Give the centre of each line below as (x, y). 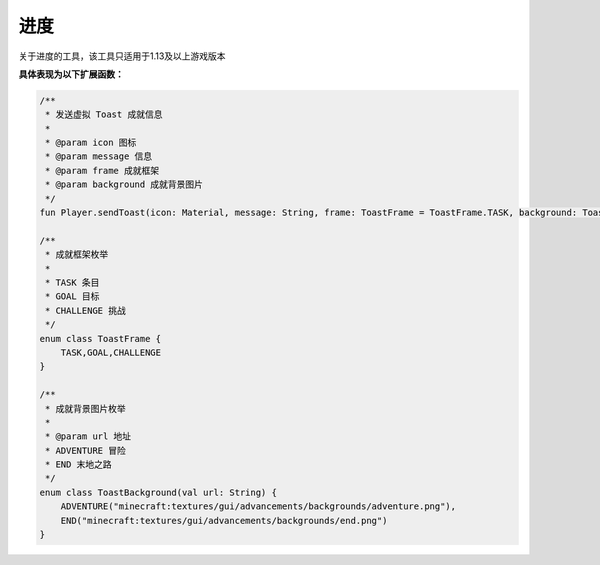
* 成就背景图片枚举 (85, 408)
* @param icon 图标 (91, 143)
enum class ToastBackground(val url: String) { (158, 492)
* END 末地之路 (78, 464)
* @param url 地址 (88, 436)
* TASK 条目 (72, 282)
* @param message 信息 (99, 156)
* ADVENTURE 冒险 (86, 450)
